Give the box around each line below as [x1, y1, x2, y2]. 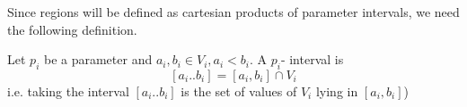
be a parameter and [43, 50, 153, 69]
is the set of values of [181, 81, 297, 100]
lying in [315, 81, 358, 100]
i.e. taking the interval [7, 81, 129, 100]
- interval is [280, 50, 344, 69]
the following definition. [7, 20, 137, 38]
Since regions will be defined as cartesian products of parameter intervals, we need [7, 3, 460, 21]
